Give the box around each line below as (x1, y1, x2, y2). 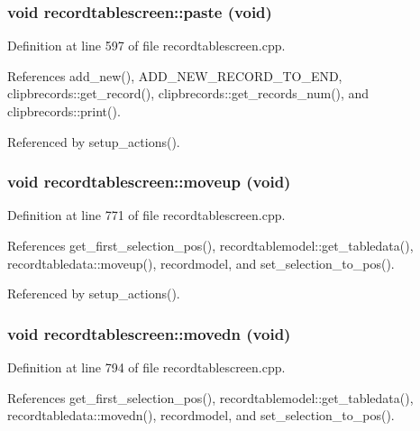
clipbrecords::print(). (7, 102, 121, 120)
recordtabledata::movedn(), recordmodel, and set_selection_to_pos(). (7, 406, 395, 425)
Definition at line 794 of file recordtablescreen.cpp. (7, 358, 286, 376)
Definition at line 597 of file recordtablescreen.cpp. (7, 36, 286, 55)
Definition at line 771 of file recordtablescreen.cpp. (7, 206, 286, 225)
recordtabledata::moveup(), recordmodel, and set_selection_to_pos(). (7, 253, 395, 272)
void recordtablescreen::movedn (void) (7, 322, 291, 344)
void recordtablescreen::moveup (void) (7, 170, 291, 193)
